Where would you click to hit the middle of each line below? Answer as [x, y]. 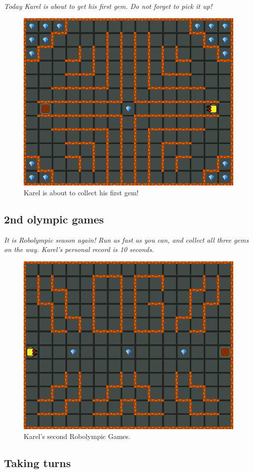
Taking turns [38, 462]
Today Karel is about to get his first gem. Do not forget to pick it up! [108, 6]
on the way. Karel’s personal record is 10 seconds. [79, 249]
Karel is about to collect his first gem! [81, 192]
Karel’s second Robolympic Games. [77, 436]
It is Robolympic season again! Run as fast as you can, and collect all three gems [126, 239]
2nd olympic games [54, 219]
